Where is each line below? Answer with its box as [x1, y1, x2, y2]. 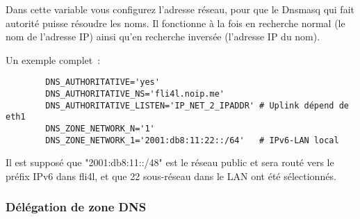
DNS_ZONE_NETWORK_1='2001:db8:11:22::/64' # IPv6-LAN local [45, 135, 339, 145]
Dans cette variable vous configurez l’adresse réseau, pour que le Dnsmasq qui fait [6, 2, 354, 16]
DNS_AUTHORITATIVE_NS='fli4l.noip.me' [45, 89, 224, 99]
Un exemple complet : [6, 52, 101, 67]
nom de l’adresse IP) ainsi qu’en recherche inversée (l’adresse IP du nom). [6, 29, 320, 44]
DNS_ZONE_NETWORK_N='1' [45, 124, 155, 133]
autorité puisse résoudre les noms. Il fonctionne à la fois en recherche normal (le [6, 15, 345, 30]
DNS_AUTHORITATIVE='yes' [45, 77, 160, 88]
